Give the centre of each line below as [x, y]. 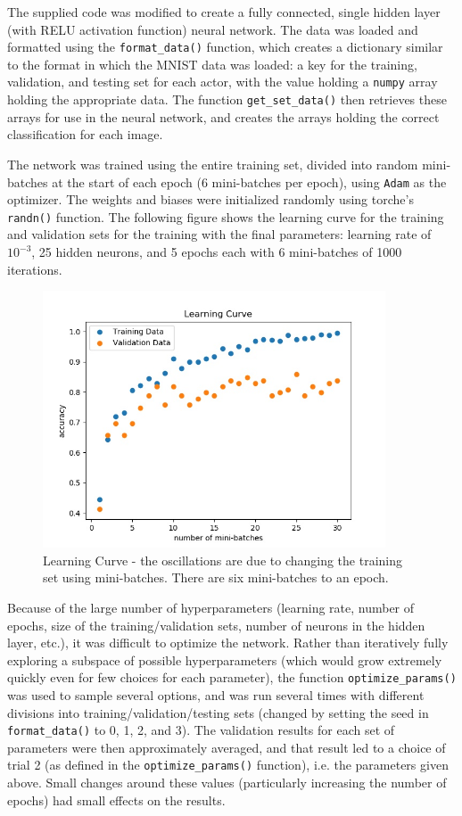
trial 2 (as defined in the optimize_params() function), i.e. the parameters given [228, 765]
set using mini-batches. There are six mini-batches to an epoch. [216, 577]
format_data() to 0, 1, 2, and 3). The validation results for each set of [201, 730]
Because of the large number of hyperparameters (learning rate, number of [211, 607]
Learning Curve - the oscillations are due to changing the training [223, 560]
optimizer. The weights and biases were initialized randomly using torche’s [210, 199]
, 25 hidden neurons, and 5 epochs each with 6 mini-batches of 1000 [217, 252]
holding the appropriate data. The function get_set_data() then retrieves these [227, 99]
